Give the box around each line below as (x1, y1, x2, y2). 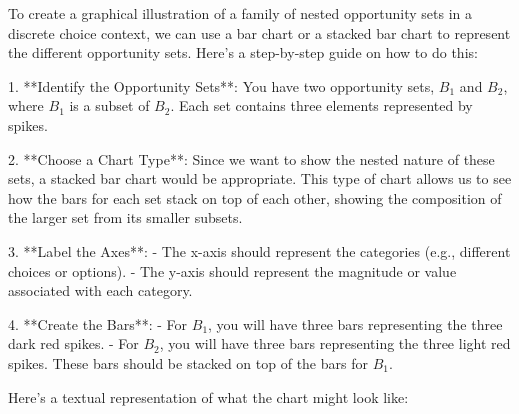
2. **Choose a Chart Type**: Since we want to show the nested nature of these (8, 148, 495, 169)
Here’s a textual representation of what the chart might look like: (8, 386, 409, 407)
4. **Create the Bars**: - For (8, 313, 188, 334)
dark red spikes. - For (8, 333, 139, 354)
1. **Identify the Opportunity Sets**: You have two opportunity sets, (8, 75, 435, 96)
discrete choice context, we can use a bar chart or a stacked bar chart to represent (8, 22, 511, 43)
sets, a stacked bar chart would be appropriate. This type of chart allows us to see (8, 168, 512, 189)
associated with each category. (8, 280, 193, 301)
